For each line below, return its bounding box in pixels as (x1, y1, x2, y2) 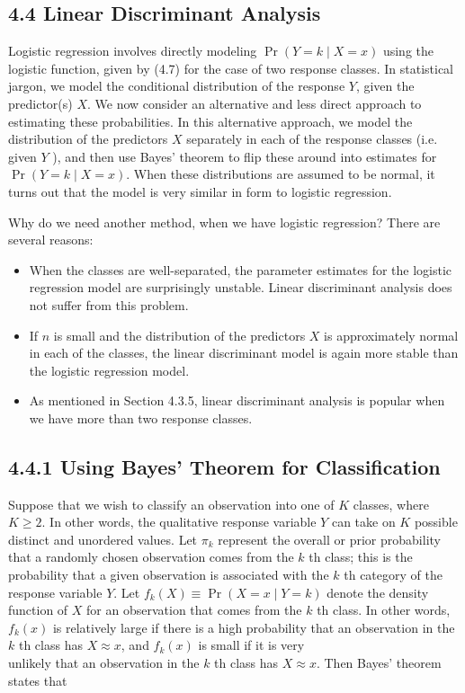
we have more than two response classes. (29, 408, 253, 427)
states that (8, 671, 67, 689)
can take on (331, 512, 396, 531)
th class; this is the (309, 547, 413, 566)
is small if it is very (198, 635, 305, 654)
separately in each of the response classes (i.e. (186, 129, 438, 148)
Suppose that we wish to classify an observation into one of (8, 494, 335, 513)
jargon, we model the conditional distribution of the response (8, 76, 345, 95)
